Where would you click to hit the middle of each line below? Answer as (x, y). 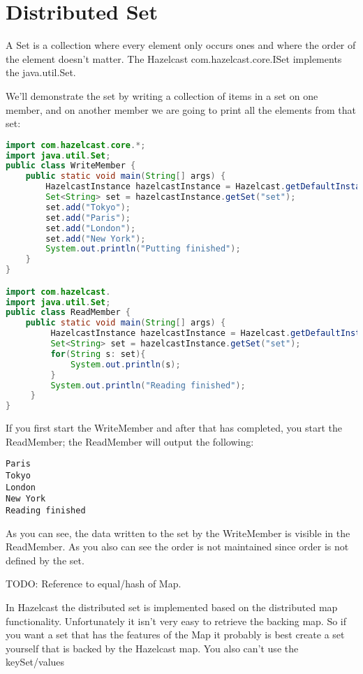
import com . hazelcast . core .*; (76, 145)
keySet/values (35, 662)
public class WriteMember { (71, 166)
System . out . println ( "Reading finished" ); (148, 385)
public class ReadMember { (68, 313)
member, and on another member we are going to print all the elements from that (181, 109)
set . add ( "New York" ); (96, 239)
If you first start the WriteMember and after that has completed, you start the (174, 428)
